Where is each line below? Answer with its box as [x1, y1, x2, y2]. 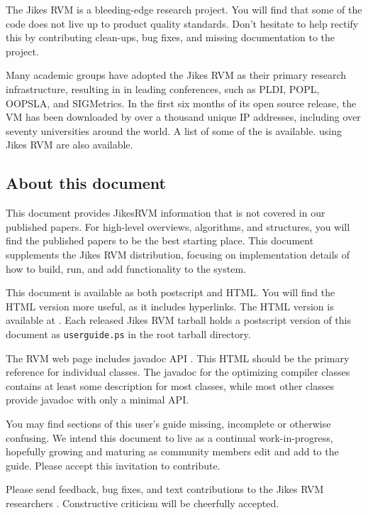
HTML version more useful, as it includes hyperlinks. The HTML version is [6, 298, 334, 313]
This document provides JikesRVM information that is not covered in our [6, 205, 325, 220]
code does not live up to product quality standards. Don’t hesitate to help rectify [6, 16, 359, 31]
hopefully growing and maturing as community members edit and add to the [6, 444, 339, 459]
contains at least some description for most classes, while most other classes [6, 378, 334, 393]
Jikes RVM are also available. [6, 137, 133, 152]
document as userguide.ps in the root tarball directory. [6, 326, 251, 341]
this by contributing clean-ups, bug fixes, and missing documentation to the [6, 30, 335, 45]
